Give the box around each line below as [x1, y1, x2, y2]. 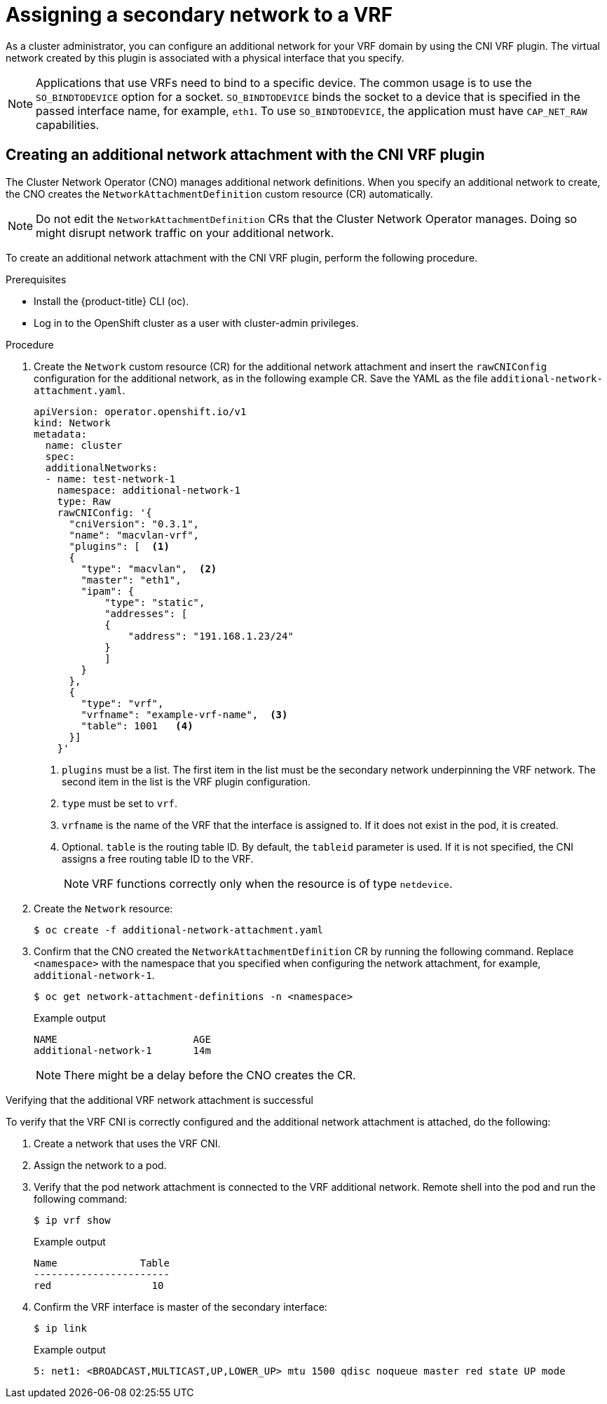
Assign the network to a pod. [34, 1159, 167, 1171]
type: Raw [57, 495, 111, 507]
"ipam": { [81, 585, 135, 597]
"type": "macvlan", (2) [81, 562, 217, 574]
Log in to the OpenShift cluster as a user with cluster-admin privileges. [34, 316, 359, 329]
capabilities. [36, 117, 100, 132]
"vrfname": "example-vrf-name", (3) [81, 708, 288, 720]
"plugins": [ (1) [69, 540, 170, 552]
